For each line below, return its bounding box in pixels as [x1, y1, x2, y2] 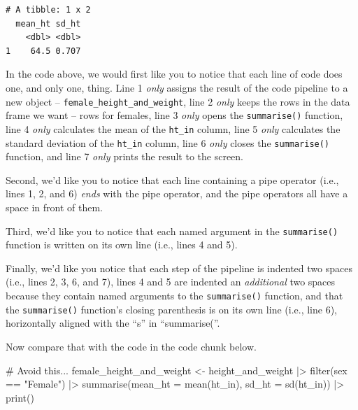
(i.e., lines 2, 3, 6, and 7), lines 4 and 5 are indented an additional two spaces [6, 274, 336, 289]
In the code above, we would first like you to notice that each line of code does [6, 66, 343, 81]
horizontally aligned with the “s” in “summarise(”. [6, 316, 220, 330]
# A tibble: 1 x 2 [6, 5, 91, 15]
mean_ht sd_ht [15, 18, 81, 29]
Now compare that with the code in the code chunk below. [6, 339, 257, 353]
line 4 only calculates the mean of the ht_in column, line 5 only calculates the [6, 121, 341, 136]
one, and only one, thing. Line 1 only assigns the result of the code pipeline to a [6, 80, 348, 94]
